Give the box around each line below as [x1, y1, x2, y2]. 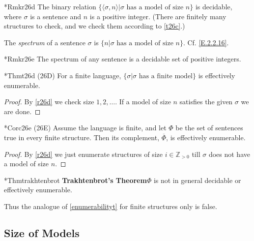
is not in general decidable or [153, 175, 241, 185]
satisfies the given [179, 96, 233, 107]
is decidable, [195, 1, 232, 11]
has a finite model [139, 72, 193, 80]
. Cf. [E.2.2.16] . [183, 37, 229, 47]
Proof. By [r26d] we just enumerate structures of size [4, 149, 163, 159]
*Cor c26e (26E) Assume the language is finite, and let [4, 122, 167, 133]
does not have [208, 149, 250, 159]
